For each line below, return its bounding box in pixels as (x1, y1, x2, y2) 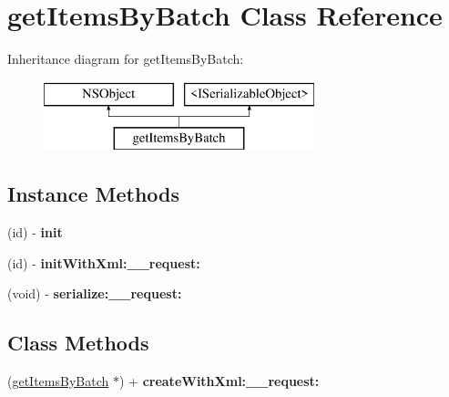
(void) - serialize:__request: (7, 284, 182, 303)
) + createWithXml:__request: (118, 371, 320, 391)
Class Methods (7, 329, 149, 357)
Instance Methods (7, 180, 179, 208)
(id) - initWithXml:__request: (7, 253, 200, 272)
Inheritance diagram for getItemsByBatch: (7, 49, 244, 68)
